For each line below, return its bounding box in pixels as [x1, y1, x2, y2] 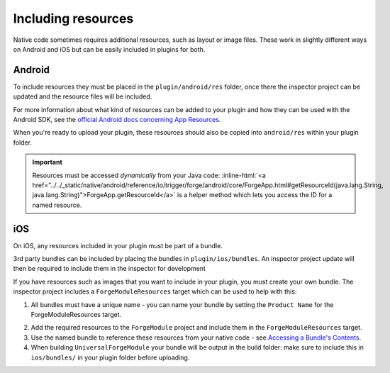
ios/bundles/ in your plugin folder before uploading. [30, 353, 190, 362]
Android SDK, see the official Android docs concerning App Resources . [13, 116, 221, 124]
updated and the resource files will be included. [13, 92, 152, 101]
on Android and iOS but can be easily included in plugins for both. [13, 45, 206, 53]
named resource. [32, 201, 82, 209]
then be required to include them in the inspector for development [13, 265, 206, 273]
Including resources [13, 11, 134, 26]
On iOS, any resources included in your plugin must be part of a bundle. [13, 241, 223, 250]
